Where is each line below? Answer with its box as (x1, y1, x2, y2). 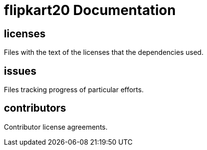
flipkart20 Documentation (4, 2, 176, 18)
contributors (4, 102, 66, 115)
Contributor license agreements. (4, 122, 108, 131)
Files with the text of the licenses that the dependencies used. (4, 48, 204, 57)
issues (4, 65, 37, 77)
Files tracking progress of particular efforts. (4, 85, 144, 94)
